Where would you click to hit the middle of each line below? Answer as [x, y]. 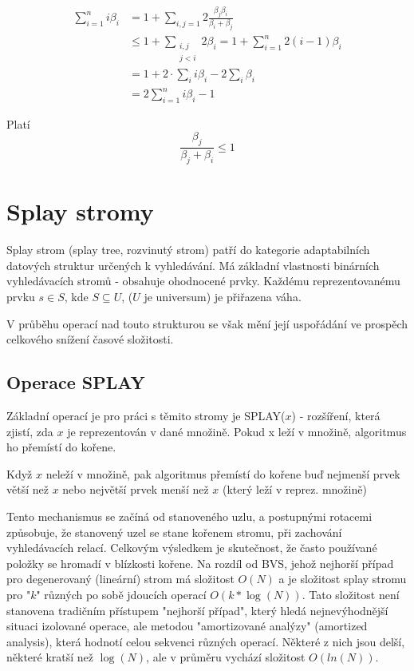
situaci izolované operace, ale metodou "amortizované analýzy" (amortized [187, 626]
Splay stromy [80, 211]
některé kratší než [50, 657]
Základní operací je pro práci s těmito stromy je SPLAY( [146, 415]
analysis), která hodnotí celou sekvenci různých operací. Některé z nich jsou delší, [206, 641]
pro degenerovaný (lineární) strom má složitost [120, 579]
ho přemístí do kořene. [61, 447]
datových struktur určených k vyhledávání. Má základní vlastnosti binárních [193, 265]
